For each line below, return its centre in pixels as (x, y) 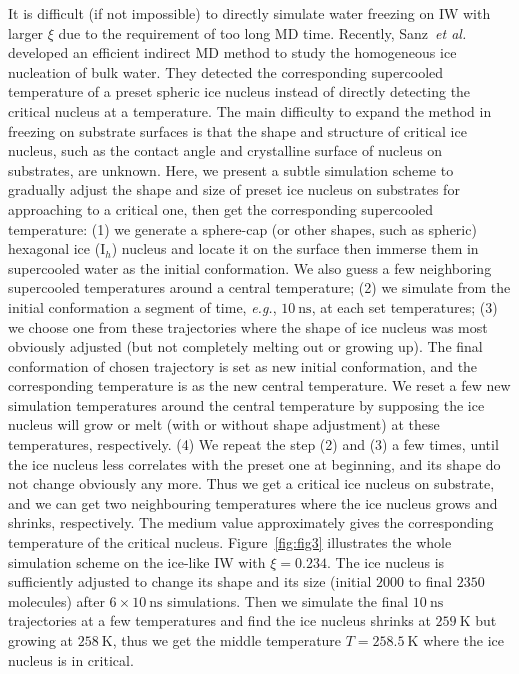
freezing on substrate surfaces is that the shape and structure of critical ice (237, 130)
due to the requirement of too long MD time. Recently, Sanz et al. (262, 32)
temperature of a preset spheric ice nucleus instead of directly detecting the (239, 91)
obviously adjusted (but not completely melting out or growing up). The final (245, 346)
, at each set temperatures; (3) (404, 306)
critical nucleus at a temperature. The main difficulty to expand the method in (250, 110)
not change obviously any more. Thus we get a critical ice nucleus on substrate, (251, 483)
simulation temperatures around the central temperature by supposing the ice (246, 404)
